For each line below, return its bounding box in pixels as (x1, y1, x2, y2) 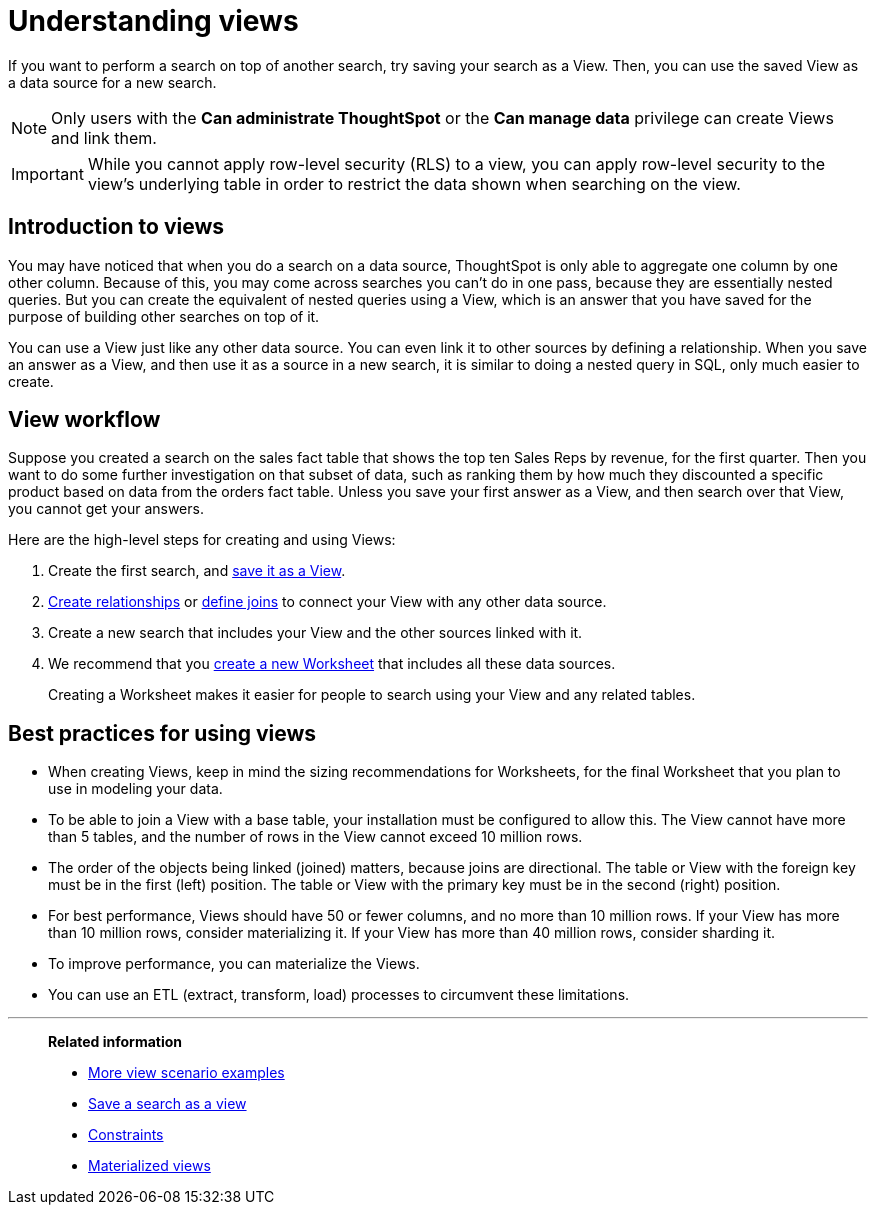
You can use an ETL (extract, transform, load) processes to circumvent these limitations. (48, 986, 630, 1004)
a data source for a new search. (8, 73, 217, 91)
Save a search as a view (88, 1095, 247, 1113)
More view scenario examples (88, 1064, 285, 1082)
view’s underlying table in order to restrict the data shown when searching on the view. (87, 173, 741, 194)
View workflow (8, 407, 161, 433)
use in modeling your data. (48, 780, 223, 798)
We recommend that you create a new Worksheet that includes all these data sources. (48, 655, 616, 673)
